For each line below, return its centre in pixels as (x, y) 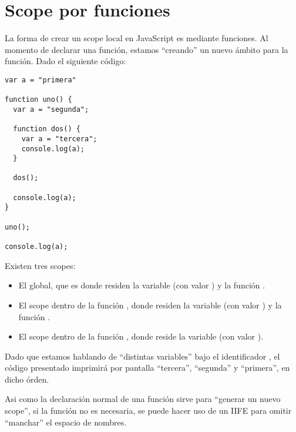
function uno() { (38, 100)
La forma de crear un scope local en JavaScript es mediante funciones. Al (137, 38)
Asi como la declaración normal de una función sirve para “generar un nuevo (143, 399)
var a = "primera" (41, 80)
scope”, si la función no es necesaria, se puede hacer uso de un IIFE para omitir (148, 411)
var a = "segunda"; (51, 109)
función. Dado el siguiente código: (65, 61)
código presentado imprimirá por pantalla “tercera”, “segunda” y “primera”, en (147, 368)
